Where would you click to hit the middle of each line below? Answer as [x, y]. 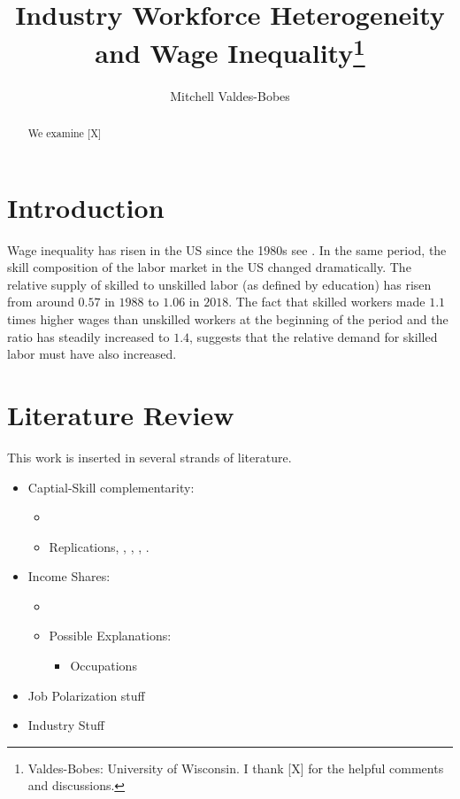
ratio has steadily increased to [88, 336]
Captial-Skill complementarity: [111, 487]
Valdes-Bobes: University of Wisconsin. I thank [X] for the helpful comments [236, 768]
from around [41, 302]
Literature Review [121, 414]
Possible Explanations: [110, 636]
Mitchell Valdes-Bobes [230, 95]
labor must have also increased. [92, 354]
